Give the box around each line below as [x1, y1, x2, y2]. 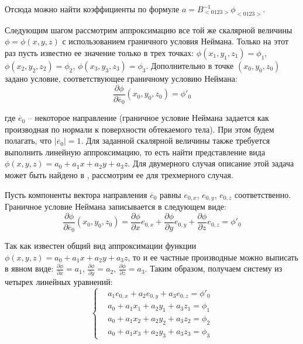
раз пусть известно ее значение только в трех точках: [5, 46, 194, 58]
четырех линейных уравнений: [5, 275, 113, 287]
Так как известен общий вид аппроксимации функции [5, 239, 197, 252]
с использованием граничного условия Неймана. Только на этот [62, 35, 289, 47]
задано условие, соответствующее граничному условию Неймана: [5, 72, 237, 84]
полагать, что [5, 134, 52, 147]
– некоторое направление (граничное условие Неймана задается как [27, 112, 269, 124]
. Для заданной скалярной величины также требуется [81, 134, 270, 147]
